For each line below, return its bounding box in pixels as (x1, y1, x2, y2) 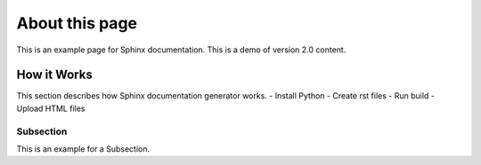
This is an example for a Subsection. (16, 143, 151, 154)
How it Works (16, 67, 93, 82)
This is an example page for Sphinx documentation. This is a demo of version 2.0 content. (16, 44, 346, 55)
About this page (16, 13, 138, 33)
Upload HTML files (16, 103, 86, 114)
